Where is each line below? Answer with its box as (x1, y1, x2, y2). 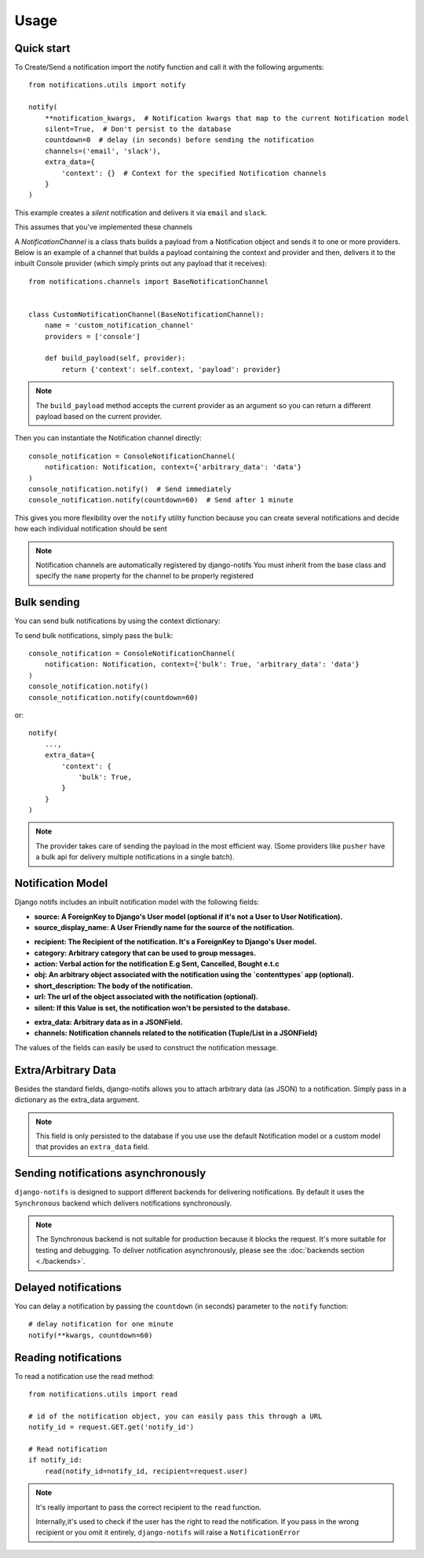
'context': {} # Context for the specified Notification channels (61, 169, 327, 177)
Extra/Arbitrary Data (14, 1064, 117, 1077)
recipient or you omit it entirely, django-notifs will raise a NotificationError (35, 1527, 301, 1538)
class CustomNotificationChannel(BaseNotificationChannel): (28, 310, 265, 319)
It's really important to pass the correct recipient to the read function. (35, 1502, 262, 1512)
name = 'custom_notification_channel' (44, 321, 195, 330)
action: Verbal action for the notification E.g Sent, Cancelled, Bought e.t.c (34, 959, 280, 969)
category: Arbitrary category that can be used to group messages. (34, 948, 257, 958)
